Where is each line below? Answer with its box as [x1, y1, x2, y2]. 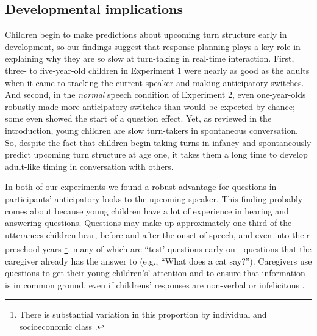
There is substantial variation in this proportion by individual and [19, 308, 267, 321]
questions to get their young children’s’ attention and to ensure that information [5, 266, 305, 279]
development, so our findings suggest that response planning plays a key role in [5, 40, 301, 53]
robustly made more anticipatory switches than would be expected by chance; [5, 100, 295, 112]
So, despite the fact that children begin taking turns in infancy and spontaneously [5, 136, 312, 148]
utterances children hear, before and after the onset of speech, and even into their [5, 228, 310, 241]
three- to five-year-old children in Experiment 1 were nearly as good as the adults [5, 64, 310, 76]
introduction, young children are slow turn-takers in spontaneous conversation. [5, 123, 298, 136]
